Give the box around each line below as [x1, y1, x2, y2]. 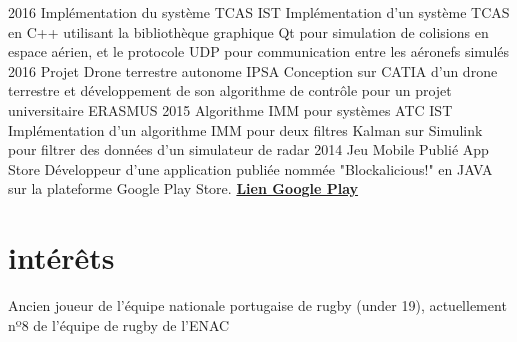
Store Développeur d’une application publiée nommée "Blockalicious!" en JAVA [8, 158, 493, 179]
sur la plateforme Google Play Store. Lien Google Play [8, 178, 359, 199]
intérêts [8, 237, 115, 278]
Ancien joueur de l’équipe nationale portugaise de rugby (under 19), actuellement [8, 295, 507, 316]
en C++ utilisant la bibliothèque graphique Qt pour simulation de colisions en [8, 21, 489, 42]
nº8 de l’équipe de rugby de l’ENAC [8, 314, 230, 335]
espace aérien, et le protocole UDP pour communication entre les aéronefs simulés [8, 41, 510, 62]
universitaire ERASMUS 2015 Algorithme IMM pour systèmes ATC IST [8, 99, 453, 120]
